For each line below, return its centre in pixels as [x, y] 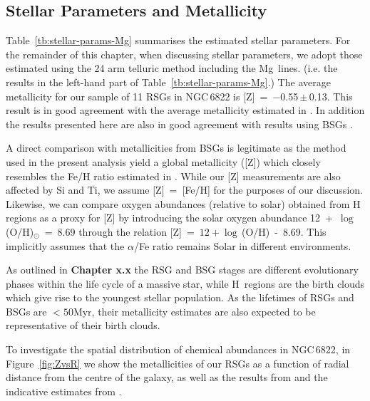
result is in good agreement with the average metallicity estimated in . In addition [185, 110]
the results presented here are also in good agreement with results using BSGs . [179, 124]
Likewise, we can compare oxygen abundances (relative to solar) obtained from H [183, 203]
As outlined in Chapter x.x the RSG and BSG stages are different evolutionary [182, 270]
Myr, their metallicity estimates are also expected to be [194, 311]
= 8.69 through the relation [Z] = [119, 231]
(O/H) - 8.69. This [284, 231]
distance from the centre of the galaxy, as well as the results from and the [167, 377]
